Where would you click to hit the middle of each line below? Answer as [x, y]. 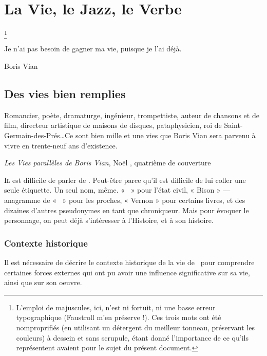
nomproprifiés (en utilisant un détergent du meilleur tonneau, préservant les [135, 327]
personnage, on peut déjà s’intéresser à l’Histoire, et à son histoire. [109, 220]
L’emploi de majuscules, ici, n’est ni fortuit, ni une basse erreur [116, 307]
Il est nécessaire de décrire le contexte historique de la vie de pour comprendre [129, 262]
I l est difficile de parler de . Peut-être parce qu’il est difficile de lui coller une [125, 180]
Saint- [233, 125]
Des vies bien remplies [65, 94]
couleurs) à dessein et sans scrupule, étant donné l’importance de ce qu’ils [132, 337]
